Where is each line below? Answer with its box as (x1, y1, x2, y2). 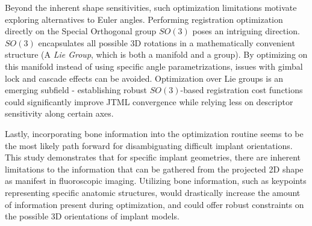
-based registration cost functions (180, 84, 303, 96)
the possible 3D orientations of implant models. (5, 210, 179, 222)
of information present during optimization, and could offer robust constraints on (5, 198, 304, 210)
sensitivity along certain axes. (5, 107, 114, 120)
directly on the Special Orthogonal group (5, 25, 157, 37)
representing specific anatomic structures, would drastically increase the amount (5, 186, 301, 198)
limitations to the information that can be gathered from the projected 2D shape (5, 162, 304, 175)
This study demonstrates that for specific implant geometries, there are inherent (5, 151, 301, 163)
